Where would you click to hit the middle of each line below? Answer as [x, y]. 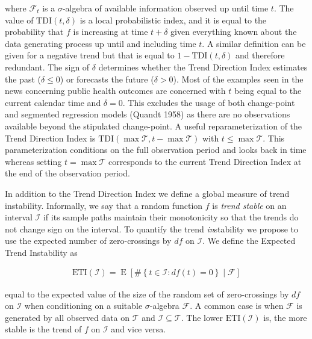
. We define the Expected [249, 241]
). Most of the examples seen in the [238, 79]
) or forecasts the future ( [107, 79]
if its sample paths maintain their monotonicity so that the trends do [171, 217]
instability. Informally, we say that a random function [104, 205]
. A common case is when [237, 306]
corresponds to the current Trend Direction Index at [205, 161]
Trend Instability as [41, 252]
